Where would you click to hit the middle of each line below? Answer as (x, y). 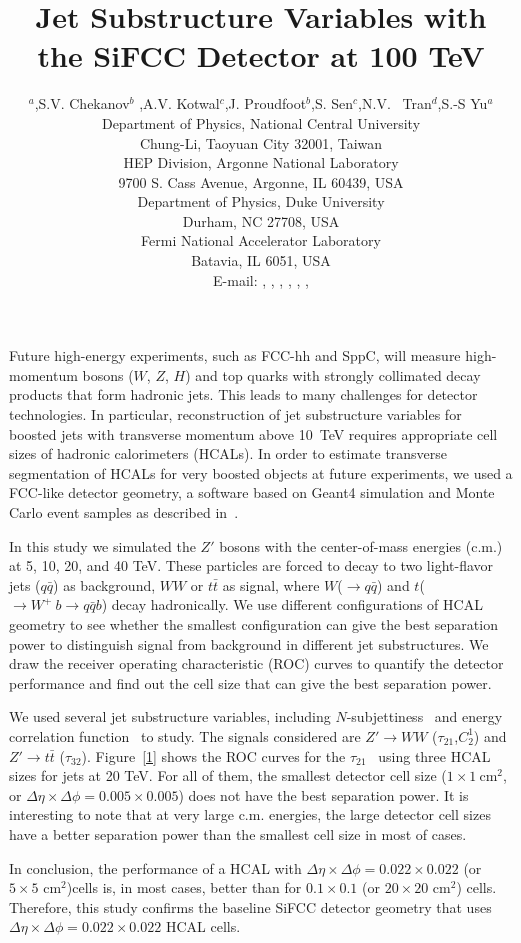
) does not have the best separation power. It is (323, 794)
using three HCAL (434, 755)
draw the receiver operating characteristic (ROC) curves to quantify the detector (256, 663)
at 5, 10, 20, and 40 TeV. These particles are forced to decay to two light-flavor (251, 565)
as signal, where (271, 584)
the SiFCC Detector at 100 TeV (261, 55)
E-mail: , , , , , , (261, 279)
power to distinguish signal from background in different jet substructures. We (249, 643)
